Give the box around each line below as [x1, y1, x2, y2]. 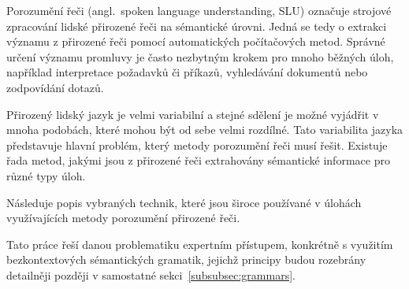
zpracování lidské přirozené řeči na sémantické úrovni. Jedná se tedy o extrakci [6, 17, 387, 34]
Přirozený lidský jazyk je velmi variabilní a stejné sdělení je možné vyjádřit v [6, 106, 379, 122]
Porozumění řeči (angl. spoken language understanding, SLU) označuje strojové [6, 2, 392, 18]
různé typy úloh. [6, 167, 86, 183]
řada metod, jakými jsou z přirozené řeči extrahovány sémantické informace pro [6, 152, 390, 169]
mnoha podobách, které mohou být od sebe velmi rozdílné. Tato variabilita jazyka [6, 121, 403, 138]
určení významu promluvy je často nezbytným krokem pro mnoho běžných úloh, [6, 48, 394, 65]
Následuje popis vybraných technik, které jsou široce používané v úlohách [6, 194, 362, 210]
